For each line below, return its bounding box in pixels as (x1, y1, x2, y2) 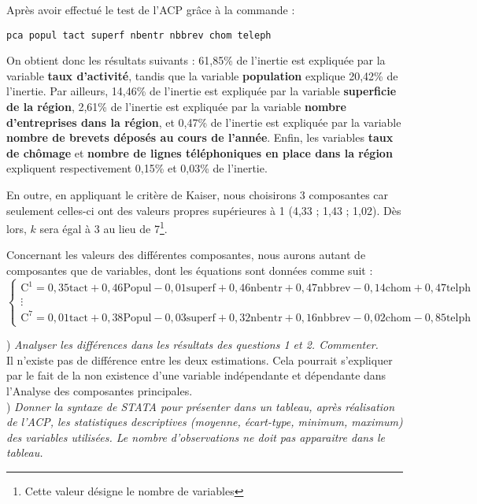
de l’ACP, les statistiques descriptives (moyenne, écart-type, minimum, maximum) (6, 413, 403, 430)
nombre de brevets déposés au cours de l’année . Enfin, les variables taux (6, 129, 394, 146)
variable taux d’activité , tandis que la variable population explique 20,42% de (6, 67, 398, 83)
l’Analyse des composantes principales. (6, 383, 193, 398)
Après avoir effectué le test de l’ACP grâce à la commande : (6, 2, 295, 17)
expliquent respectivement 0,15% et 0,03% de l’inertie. (6, 160, 268, 176)
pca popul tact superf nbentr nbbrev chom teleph (6, 29, 272, 41)
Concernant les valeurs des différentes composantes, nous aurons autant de (6, 246, 366, 263)
